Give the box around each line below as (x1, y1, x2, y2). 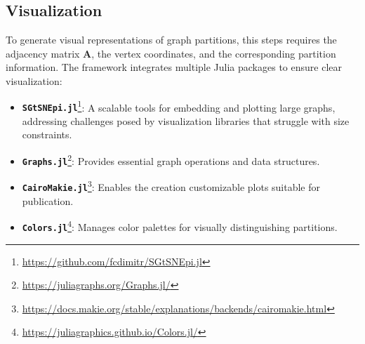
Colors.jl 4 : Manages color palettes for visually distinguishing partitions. (22, 218, 338, 234)
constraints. (22, 127, 72, 142)
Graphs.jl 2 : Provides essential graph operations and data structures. (22, 152, 320, 168)
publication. (22, 193, 74, 208)
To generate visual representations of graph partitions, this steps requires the (6, 32, 337, 47)
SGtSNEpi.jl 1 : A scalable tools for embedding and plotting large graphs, (22, 98, 336, 114)
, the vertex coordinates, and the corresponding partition (91, 46, 336, 60)
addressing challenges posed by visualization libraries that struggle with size (22, 113, 350, 128)
